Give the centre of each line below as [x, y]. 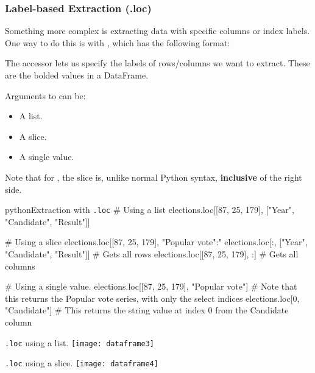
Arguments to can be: [45, 95]
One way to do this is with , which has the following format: [118, 42]
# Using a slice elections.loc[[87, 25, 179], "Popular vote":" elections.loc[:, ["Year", [156, 242]
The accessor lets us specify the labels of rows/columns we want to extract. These [157, 63]
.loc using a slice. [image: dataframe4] [82, 363]
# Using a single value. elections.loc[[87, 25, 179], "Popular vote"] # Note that [151, 286]
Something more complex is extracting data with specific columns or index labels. [157, 31]
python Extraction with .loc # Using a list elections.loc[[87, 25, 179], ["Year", [150, 210]
